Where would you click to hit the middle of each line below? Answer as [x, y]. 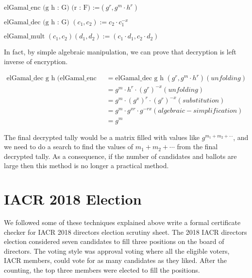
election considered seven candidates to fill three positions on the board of [114, 241]
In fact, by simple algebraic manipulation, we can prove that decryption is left [120, 52]
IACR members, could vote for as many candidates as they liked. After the [116, 260]
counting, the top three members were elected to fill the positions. [102, 270]
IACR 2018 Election [73, 199]
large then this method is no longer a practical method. [86, 165]
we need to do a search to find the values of [69, 147]
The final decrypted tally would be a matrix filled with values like [102, 137]
